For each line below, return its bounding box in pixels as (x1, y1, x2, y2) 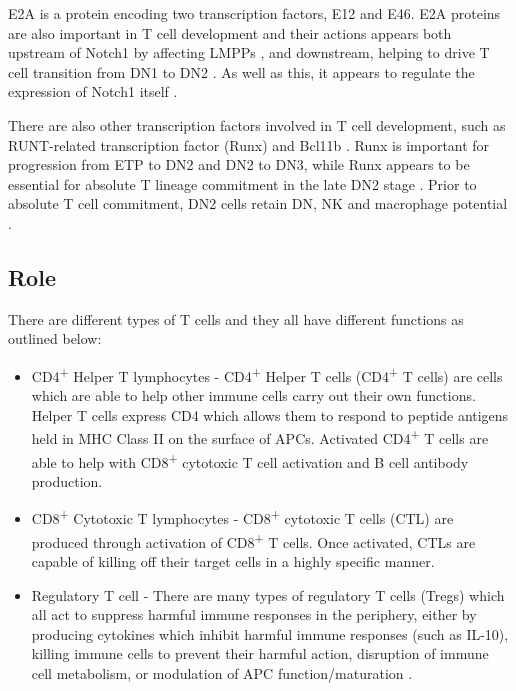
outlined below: (8, 328, 102, 349)
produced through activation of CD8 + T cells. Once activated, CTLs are (31, 528, 476, 552)
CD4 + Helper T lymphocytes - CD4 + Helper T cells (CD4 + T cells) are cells (31, 362, 503, 386)
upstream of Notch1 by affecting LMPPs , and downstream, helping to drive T (8, 42, 490, 63)
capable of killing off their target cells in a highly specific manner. (31, 550, 435, 571)
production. (31, 470, 103, 491)
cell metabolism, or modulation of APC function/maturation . (31, 662, 413, 683)
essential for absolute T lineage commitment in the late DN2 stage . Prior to (8, 173, 477, 194)
